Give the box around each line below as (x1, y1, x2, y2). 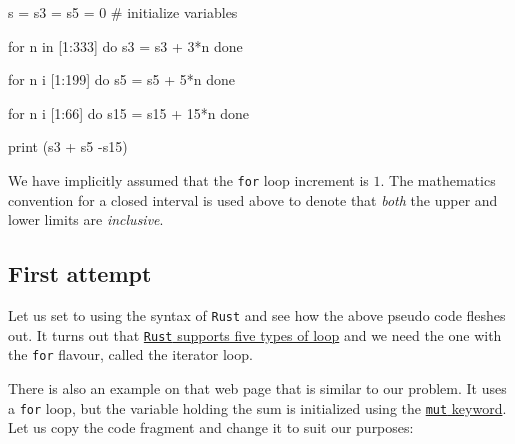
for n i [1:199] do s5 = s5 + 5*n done (8, 69, 235, 90)
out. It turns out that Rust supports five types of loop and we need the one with (8, 324, 502, 345)
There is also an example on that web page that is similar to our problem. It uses (8, 377, 507, 398)
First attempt (8, 258, 152, 289)
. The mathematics (380, 169, 496, 190)
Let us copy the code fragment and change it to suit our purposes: (8, 417, 414, 438)
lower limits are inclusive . (8, 209, 164, 230)
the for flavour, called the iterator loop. (8, 344, 253, 365)
